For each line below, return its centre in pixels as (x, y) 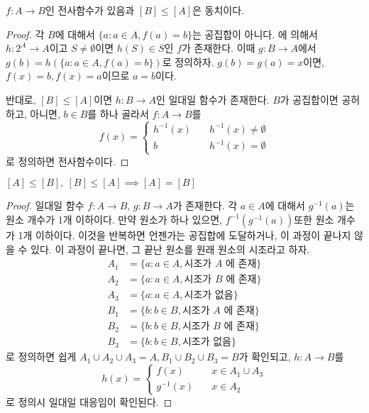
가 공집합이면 (309, 99)
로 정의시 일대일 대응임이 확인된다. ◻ (89, 401)
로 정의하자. (188, 61)
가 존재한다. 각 (205, 205)
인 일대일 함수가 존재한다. (213, 99)
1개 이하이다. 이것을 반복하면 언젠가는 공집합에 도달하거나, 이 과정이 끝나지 (184, 235)
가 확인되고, (265, 357)
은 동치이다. (218, 10)
